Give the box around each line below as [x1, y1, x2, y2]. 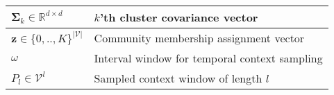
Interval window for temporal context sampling [94, 50, 323, 66]
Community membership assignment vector [94, 30, 305, 46]
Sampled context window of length [94, 70, 262, 86]
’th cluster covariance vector [99, 9, 258, 25]
